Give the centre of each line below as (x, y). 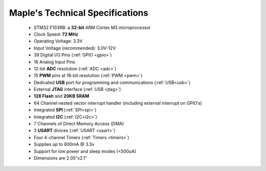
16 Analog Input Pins (54, 62)
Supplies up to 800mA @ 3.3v (64, 144)
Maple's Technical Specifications (79, 13)
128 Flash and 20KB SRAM (62, 96)
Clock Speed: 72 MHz (56, 34)
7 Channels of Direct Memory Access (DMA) (79, 124)
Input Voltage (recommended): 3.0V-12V (75, 48)
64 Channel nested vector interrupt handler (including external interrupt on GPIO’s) (118, 103)
